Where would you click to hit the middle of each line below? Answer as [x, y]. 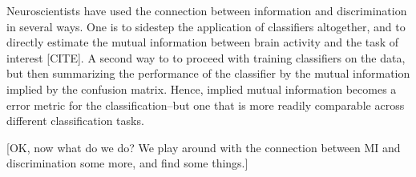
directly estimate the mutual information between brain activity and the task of [203, 42]
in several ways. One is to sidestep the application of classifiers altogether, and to [206, 26]
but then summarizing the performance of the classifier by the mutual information [208, 73]
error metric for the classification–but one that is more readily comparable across [206, 105]
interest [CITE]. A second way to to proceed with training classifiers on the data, [206, 57]
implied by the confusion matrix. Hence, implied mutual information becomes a [202, 88]
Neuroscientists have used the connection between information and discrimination [207, 10]
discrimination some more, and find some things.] [127, 163]
